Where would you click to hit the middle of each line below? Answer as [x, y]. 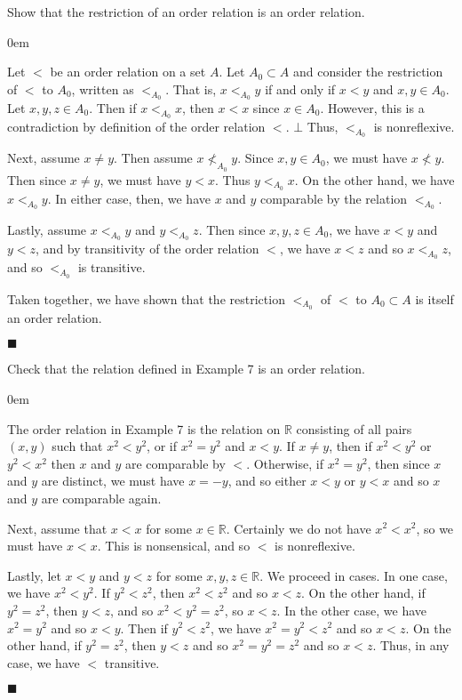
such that [77, 446]
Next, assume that [57, 528]
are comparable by [175, 463]
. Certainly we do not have [299, 528]
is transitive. [112, 267]
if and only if [300, 89]
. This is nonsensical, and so [174, 546]
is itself [434, 298]
